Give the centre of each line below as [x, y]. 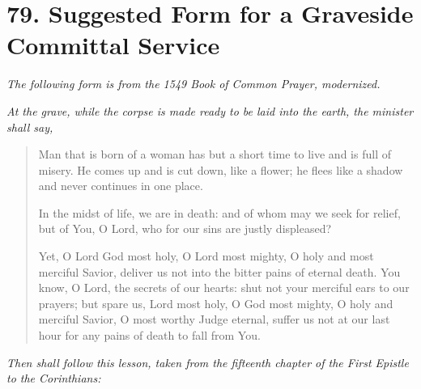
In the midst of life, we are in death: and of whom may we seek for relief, [219, 212]
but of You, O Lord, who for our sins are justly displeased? [185, 228]
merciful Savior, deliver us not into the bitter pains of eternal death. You [219, 271]
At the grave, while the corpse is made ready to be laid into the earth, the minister [210, 110]
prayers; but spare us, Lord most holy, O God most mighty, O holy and [216, 303]
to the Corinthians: [54, 378]
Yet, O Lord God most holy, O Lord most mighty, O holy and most [206, 256]
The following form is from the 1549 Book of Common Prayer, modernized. [193, 84]
